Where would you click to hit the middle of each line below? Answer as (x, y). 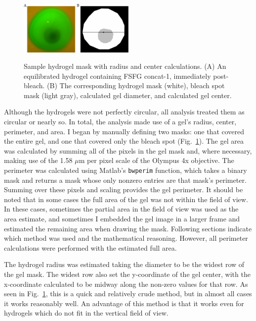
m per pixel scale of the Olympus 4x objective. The (156, 160)
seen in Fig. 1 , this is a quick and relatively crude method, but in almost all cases (128, 294)
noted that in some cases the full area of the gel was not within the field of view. (126, 199)
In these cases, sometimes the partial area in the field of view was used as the (121, 209)
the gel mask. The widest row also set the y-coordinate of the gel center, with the (127, 274)
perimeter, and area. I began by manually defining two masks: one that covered (124, 131)
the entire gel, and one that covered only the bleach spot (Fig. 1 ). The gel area (124, 141)
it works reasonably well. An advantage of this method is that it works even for (124, 303)
